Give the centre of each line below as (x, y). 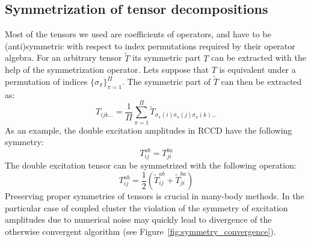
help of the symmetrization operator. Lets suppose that (107, 70)
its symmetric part (167, 57)
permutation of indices (46, 82)
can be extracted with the (259, 57)
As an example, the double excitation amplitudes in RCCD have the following (149, 130)
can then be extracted (261, 82)
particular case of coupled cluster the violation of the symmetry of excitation (146, 207)
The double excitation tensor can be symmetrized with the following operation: (151, 165)
